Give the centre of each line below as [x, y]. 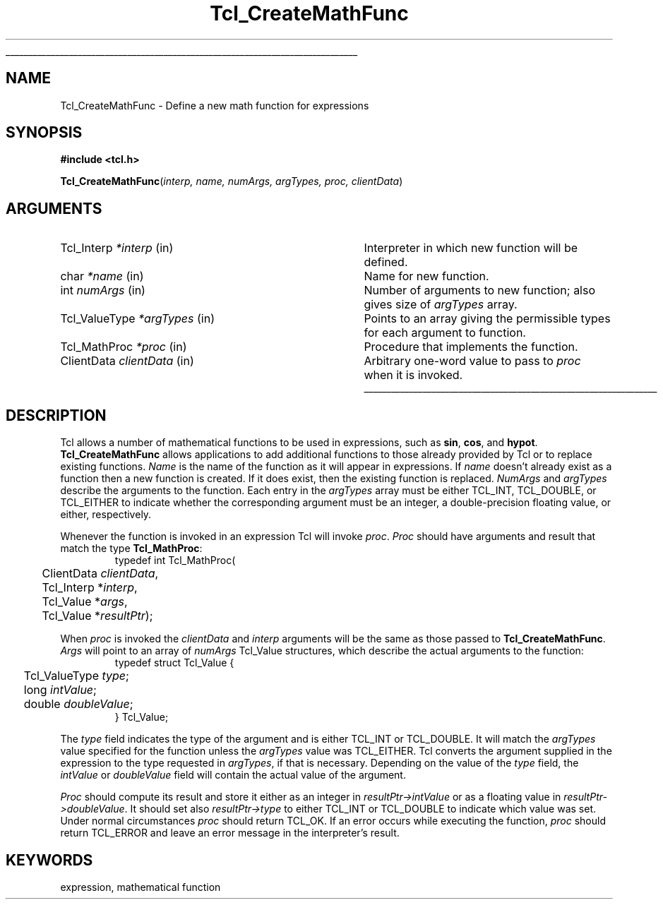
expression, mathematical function [141, 887]
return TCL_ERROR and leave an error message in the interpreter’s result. [230, 833]
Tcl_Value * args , [85, 602]
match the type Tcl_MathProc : [131, 549]
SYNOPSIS [44, 133]
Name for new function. [426, 276]
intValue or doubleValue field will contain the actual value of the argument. [233, 775]
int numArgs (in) [103, 290]
